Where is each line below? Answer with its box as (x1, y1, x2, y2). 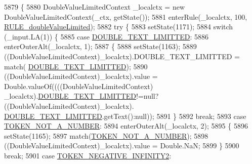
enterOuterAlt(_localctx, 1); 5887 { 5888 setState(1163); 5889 (4, 41, 197, 52)
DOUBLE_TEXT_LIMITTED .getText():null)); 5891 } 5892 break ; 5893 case (4, 110, 246, 121)
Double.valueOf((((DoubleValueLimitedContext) (4, 80, 153, 91)
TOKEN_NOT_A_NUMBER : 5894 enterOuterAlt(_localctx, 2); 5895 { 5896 (4, 120, 248, 131)
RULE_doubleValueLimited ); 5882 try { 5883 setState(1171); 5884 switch (4, 21, 233, 32)
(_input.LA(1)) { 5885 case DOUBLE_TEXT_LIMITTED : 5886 (4, 31, 208, 42)
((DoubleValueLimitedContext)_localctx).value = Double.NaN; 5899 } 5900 (4, 140, 239, 151)
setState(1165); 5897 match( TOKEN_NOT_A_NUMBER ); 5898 (4, 130, 208, 141)
